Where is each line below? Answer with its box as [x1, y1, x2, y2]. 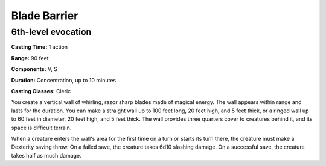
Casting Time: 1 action [11, 43, 68, 51]
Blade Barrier [11, 9, 78, 22]
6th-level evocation [11, 26, 92, 37]
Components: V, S [11, 66, 57, 73]
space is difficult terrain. [11, 124, 72, 131]
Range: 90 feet [11, 54, 49, 61]
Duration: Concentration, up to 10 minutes [11, 76, 117, 84]
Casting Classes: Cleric [11, 87, 71, 94]
